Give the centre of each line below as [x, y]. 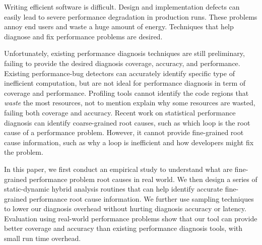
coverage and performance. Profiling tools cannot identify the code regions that [126, 93]
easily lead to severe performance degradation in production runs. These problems [131, 16]
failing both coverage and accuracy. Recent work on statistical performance [120, 112]
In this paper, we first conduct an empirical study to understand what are [118, 169]
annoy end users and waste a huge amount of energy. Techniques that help [119, 26]
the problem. [24, 152]
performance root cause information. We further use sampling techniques [141, 198]
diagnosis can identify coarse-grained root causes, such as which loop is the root [127, 122]
